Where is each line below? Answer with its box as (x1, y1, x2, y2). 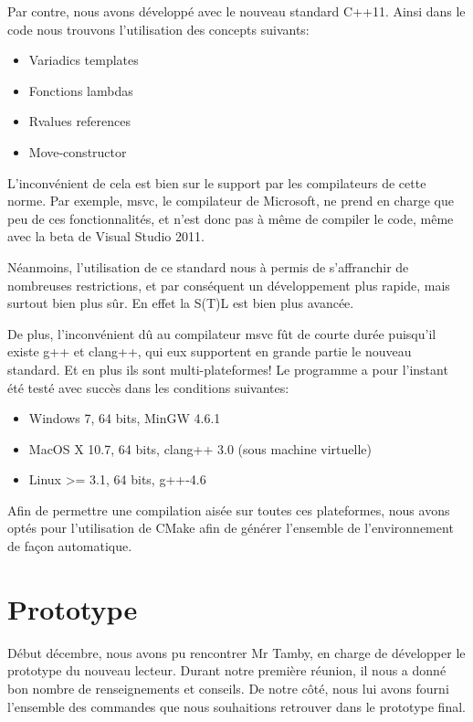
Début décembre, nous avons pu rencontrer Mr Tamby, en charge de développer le (7, 642, 466, 662)
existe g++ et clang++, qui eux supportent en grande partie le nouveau (7, 342, 412, 361)
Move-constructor (28, 142, 127, 161)
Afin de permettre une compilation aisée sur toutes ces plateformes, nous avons (7, 500, 450, 519)
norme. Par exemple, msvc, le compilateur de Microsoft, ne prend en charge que (7, 191, 454, 210)
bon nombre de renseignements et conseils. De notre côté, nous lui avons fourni (7, 678, 449, 697)
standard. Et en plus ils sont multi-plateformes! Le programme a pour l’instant (7, 359, 448, 378)
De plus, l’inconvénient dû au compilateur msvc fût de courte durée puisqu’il (7, 324, 436, 343)
